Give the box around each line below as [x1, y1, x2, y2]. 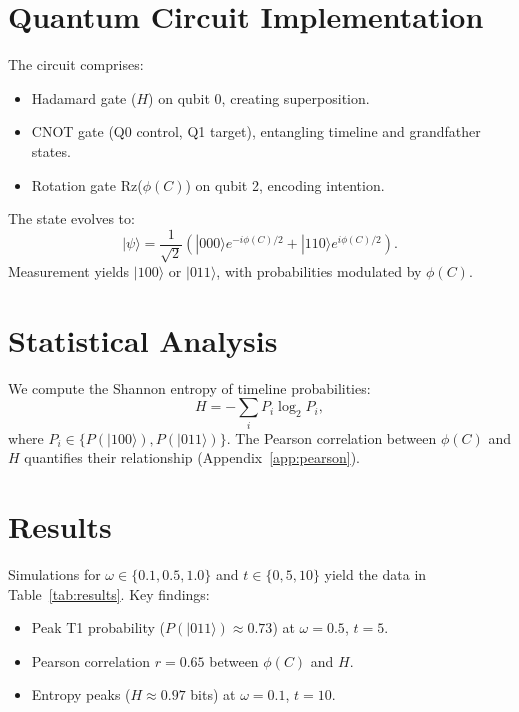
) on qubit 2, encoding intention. [185, 174, 385, 195]
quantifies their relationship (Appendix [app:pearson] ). [24, 447, 360, 468]
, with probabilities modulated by [216, 261, 422, 282]
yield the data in [324, 564, 427, 585]
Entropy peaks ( [31, 684, 131, 705]
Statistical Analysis [8, 319, 278, 360]
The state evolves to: [8, 208, 135, 229]
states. [31, 140, 71, 161]
